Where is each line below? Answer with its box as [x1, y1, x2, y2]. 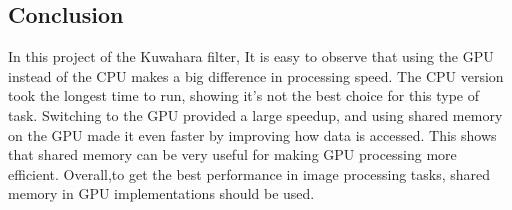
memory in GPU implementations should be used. [8, 183, 315, 204]
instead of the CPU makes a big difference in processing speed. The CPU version [8, 65, 504, 86]
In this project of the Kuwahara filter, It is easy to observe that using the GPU [8, 46, 494, 67]
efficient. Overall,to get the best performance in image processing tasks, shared [8, 163, 491, 184]
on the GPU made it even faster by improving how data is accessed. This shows [8, 124, 497, 145]
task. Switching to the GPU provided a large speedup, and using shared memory [8, 104, 503, 125]
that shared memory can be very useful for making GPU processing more [8, 144, 457, 165]
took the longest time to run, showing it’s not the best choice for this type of [8, 85, 480, 106]
